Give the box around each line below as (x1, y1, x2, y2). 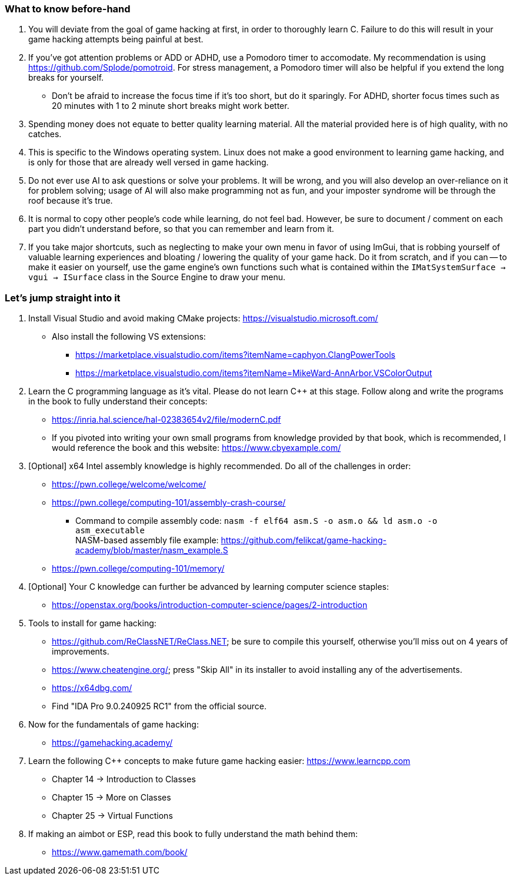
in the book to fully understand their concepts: (28, 396, 208, 407)
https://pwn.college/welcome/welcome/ (52, 479, 206, 490)
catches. (28, 129, 62, 140)
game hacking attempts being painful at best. (28, 34, 204, 45)
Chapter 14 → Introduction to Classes (52, 774, 196, 785)
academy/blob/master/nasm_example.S (75, 545, 228, 556)
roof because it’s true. (28, 195, 113, 206)
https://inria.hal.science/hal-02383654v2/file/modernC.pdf (52, 414, 281, 425)
